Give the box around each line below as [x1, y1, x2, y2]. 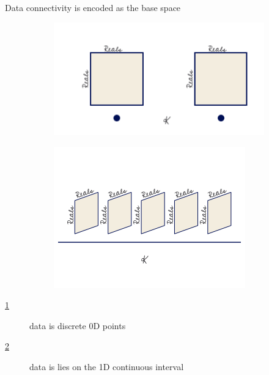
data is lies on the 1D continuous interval [29, 360, 184, 373]
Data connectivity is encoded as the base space [5, 1, 181, 13]
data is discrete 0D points [29, 319, 126, 332]
